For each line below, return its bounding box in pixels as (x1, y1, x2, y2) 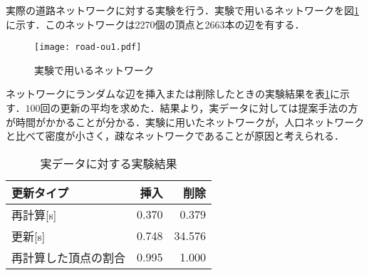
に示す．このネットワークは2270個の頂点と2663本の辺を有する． (6, 16, 305, 31)
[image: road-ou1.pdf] (34, 42, 142, 53)
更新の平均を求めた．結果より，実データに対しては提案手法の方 (60, 100, 358, 115)
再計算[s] (11, 206, 57, 223)
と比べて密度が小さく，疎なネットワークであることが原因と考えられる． (6, 128, 344, 143)
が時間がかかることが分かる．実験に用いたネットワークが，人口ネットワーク (6, 114, 365, 129)
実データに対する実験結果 (40, 155, 177, 172)
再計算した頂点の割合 (11, 249, 126, 266)
